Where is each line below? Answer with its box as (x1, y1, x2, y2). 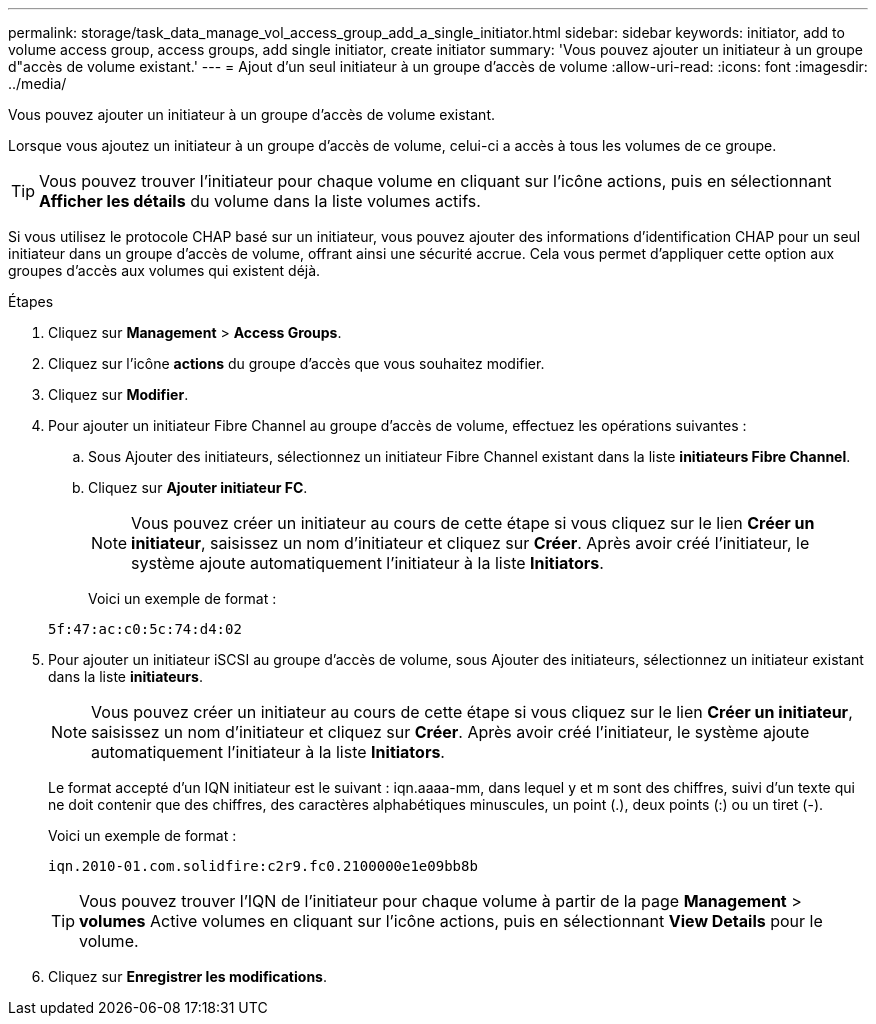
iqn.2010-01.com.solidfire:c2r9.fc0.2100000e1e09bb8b (48, 858, 478, 874)
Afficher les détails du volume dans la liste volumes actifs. (39, 191, 481, 211)
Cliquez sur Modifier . (48, 386, 189, 403)
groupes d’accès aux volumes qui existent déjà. (8, 262, 321, 279)
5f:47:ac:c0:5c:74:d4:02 (48, 621, 242, 637)
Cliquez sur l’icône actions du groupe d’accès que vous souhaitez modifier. (48, 355, 545, 372)
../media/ (8, 75, 67, 92)
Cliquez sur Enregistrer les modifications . (48, 968, 327, 985)
